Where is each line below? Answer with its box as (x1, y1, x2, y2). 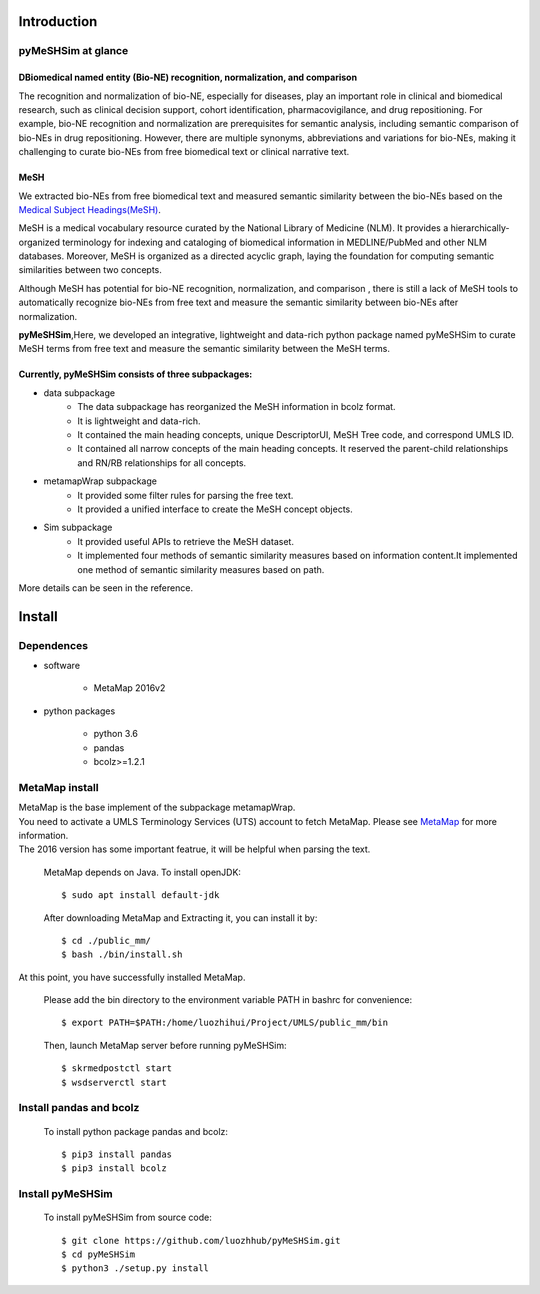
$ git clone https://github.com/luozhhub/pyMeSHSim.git (61, 1235, 341, 1246)
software (43, 660, 80, 672)
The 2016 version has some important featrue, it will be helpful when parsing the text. (18, 843, 371, 855)
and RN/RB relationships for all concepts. (77, 456, 247, 469)
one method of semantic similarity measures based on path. (77, 563, 325, 575)
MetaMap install (18, 780, 99, 794)
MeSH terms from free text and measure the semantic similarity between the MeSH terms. (18, 343, 390, 355)
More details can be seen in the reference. (18, 581, 194, 594)
